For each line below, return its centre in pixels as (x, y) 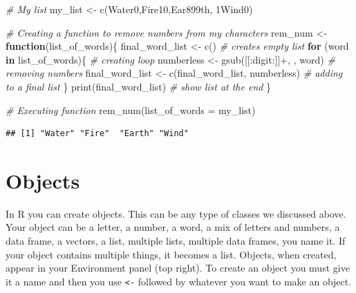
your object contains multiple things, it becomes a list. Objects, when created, (171, 254)
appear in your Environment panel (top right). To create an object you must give (178, 268)
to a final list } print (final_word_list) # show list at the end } (139, 86)
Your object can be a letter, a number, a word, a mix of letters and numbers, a (173, 227)
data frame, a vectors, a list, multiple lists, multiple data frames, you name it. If (176, 241)
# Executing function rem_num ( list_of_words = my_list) (131, 110)
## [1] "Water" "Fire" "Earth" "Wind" (97, 134)
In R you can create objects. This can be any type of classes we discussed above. (176, 213)
